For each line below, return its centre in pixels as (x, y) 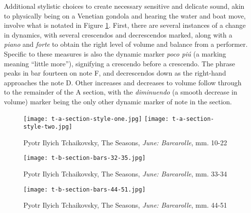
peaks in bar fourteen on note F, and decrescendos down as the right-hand (115, 73)
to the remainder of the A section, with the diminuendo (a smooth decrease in (121, 92)
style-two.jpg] (48, 127)
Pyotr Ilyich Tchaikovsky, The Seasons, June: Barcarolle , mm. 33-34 (125, 174)
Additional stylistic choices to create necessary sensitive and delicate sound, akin (124, 6)
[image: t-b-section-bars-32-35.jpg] (85, 158)
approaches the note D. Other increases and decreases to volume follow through (123, 82)
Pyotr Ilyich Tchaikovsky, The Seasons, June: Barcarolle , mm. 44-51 (125, 205)
